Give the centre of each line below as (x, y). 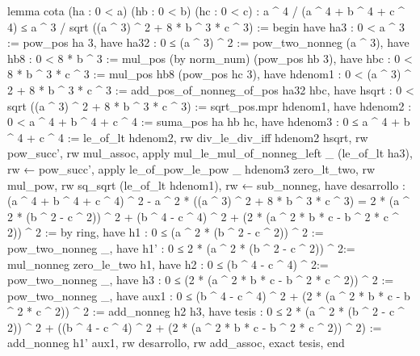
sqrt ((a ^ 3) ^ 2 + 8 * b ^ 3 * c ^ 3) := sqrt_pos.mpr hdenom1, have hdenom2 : (210, 105)
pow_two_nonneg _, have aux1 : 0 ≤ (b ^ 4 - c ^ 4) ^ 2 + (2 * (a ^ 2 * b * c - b (209, 295)
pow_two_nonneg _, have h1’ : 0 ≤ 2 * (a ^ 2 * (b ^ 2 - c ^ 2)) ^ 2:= (181, 247)
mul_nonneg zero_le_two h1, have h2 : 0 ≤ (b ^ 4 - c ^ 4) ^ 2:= (168, 264)
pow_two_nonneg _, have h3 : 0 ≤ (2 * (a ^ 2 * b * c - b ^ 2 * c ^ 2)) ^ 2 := (201, 280)
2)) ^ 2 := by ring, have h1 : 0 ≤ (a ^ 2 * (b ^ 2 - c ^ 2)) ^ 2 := (166, 232)
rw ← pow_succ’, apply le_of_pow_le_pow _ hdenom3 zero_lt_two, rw (191, 168)
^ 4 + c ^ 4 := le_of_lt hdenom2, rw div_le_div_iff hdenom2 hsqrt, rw (188, 137)
